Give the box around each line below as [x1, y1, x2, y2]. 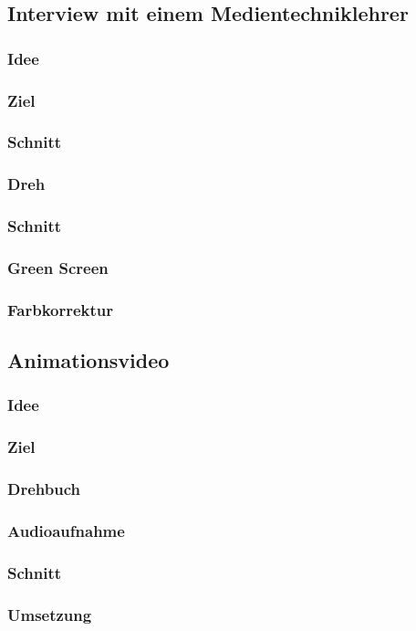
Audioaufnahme [7, 519, 125, 542]
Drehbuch [7, 478, 80, 500]
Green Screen [7, 256, 109, 279]
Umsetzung [7, 603, 92, 626]
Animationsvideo [7, 346, 170, 374]
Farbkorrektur [7, 298, 114, 321]
